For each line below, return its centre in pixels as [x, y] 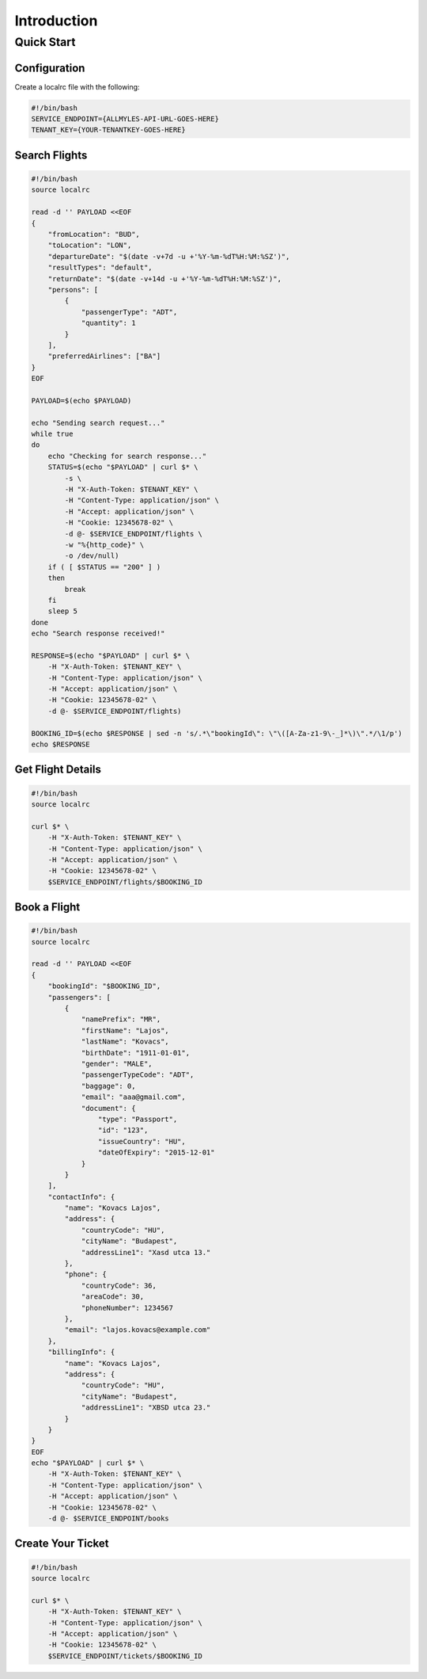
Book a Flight [47, 907]
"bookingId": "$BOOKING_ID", [104, 986]
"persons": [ [73, 290]
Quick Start [45, 42]
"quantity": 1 [108, 323]
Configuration [50, 68]
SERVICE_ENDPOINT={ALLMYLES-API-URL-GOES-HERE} [125, 119]
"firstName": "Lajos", [125, 1030]
